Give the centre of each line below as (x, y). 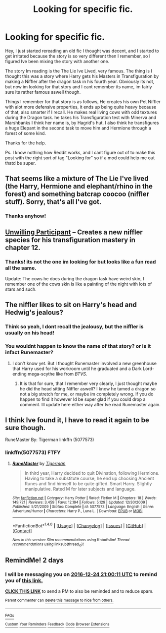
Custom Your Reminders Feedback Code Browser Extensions (57, 624)
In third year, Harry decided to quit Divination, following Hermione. (92, 473)
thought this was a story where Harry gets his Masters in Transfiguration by (82, 76)
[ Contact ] (22, 531)
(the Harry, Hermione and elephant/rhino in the (79, 186)
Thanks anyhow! (26, 216)
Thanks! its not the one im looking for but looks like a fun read (81, 261)
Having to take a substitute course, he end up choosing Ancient (89, 478)
